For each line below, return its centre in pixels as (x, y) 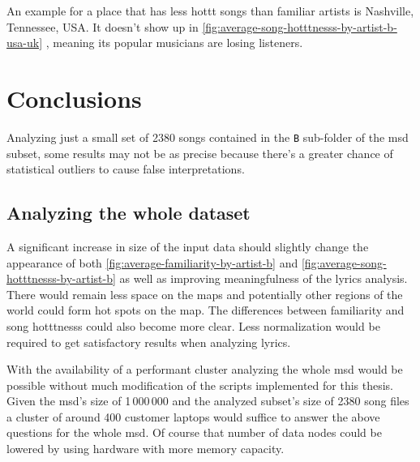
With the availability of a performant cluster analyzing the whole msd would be (205, 369)
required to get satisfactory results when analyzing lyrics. (149, 342)
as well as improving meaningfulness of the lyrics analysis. (264, 278)
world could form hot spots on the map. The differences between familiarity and (206, 310)
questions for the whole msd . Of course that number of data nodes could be (194, 432)
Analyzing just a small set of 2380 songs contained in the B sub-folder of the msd (208, 137)
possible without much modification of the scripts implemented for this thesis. (200, 385)
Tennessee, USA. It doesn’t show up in (103, 26)
